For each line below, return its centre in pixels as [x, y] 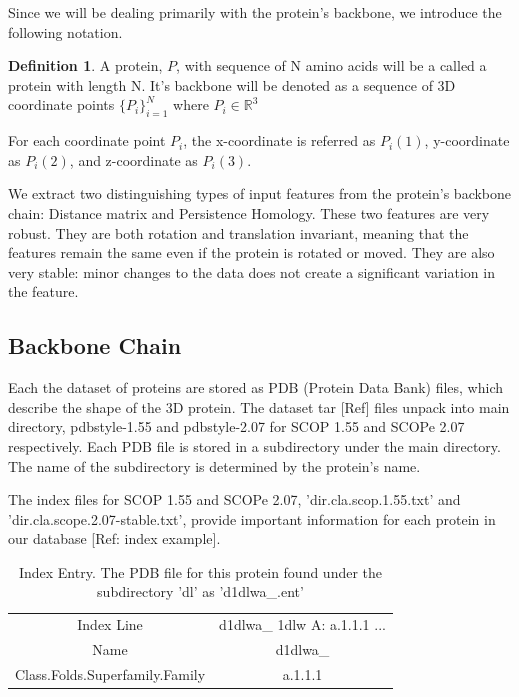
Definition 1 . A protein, [85, 65]
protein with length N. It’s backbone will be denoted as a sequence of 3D [232, 84]
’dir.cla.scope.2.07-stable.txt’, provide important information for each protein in [252, 518]
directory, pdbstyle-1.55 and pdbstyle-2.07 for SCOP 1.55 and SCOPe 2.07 [236, 426]
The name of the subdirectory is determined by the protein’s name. [214, 465]
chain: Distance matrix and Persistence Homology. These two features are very [249, 212]
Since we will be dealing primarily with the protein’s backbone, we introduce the [255, 12]
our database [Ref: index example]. [114, 538]
